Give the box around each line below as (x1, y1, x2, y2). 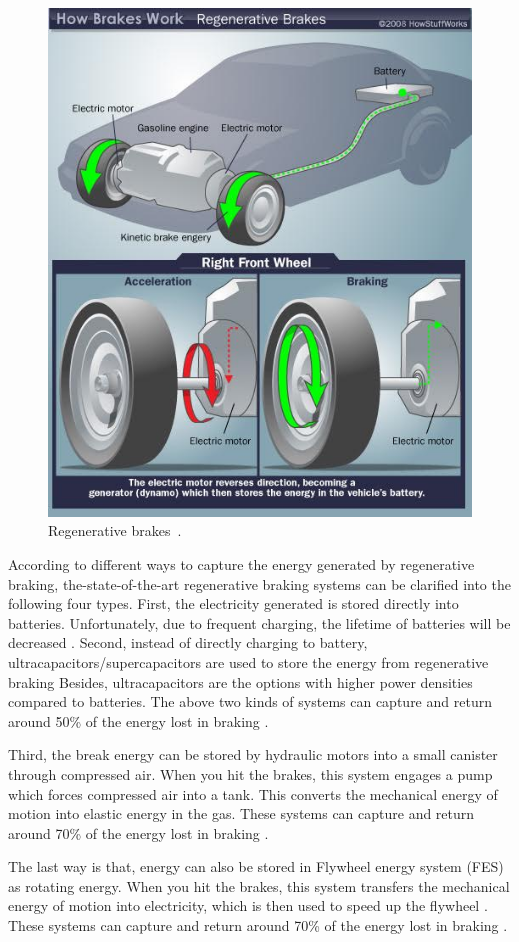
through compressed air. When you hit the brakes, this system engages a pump (8, 763, 493, 784)
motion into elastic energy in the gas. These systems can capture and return (8, 803, 475, 824)
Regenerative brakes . (48, 520, 182, 541)
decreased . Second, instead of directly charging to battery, (8, 632, 368, 653)
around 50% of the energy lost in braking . (8, 710, 269, 731)
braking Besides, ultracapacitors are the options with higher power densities (8, 671, 473, 692)
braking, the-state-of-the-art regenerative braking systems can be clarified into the (8, 573, 511, 594)
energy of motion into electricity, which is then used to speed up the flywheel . (8, 895, 488, 916)
